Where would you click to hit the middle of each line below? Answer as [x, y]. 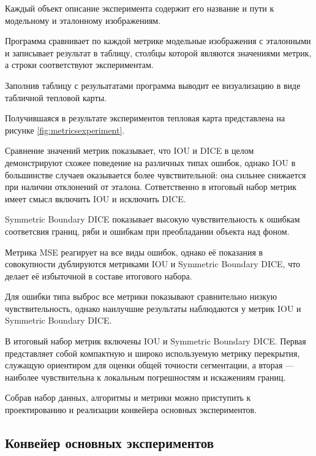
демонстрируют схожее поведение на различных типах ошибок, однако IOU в [150, 162]
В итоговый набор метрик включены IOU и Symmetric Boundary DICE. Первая [156, 341]
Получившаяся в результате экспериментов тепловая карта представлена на [145, 118]
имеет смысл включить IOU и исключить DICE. [96, 198]
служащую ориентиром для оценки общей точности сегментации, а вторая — [150, 365]
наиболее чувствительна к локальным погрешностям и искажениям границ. [145, 377]
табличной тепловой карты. [56, 97]
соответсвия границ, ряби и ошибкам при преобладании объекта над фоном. [147, 231]
